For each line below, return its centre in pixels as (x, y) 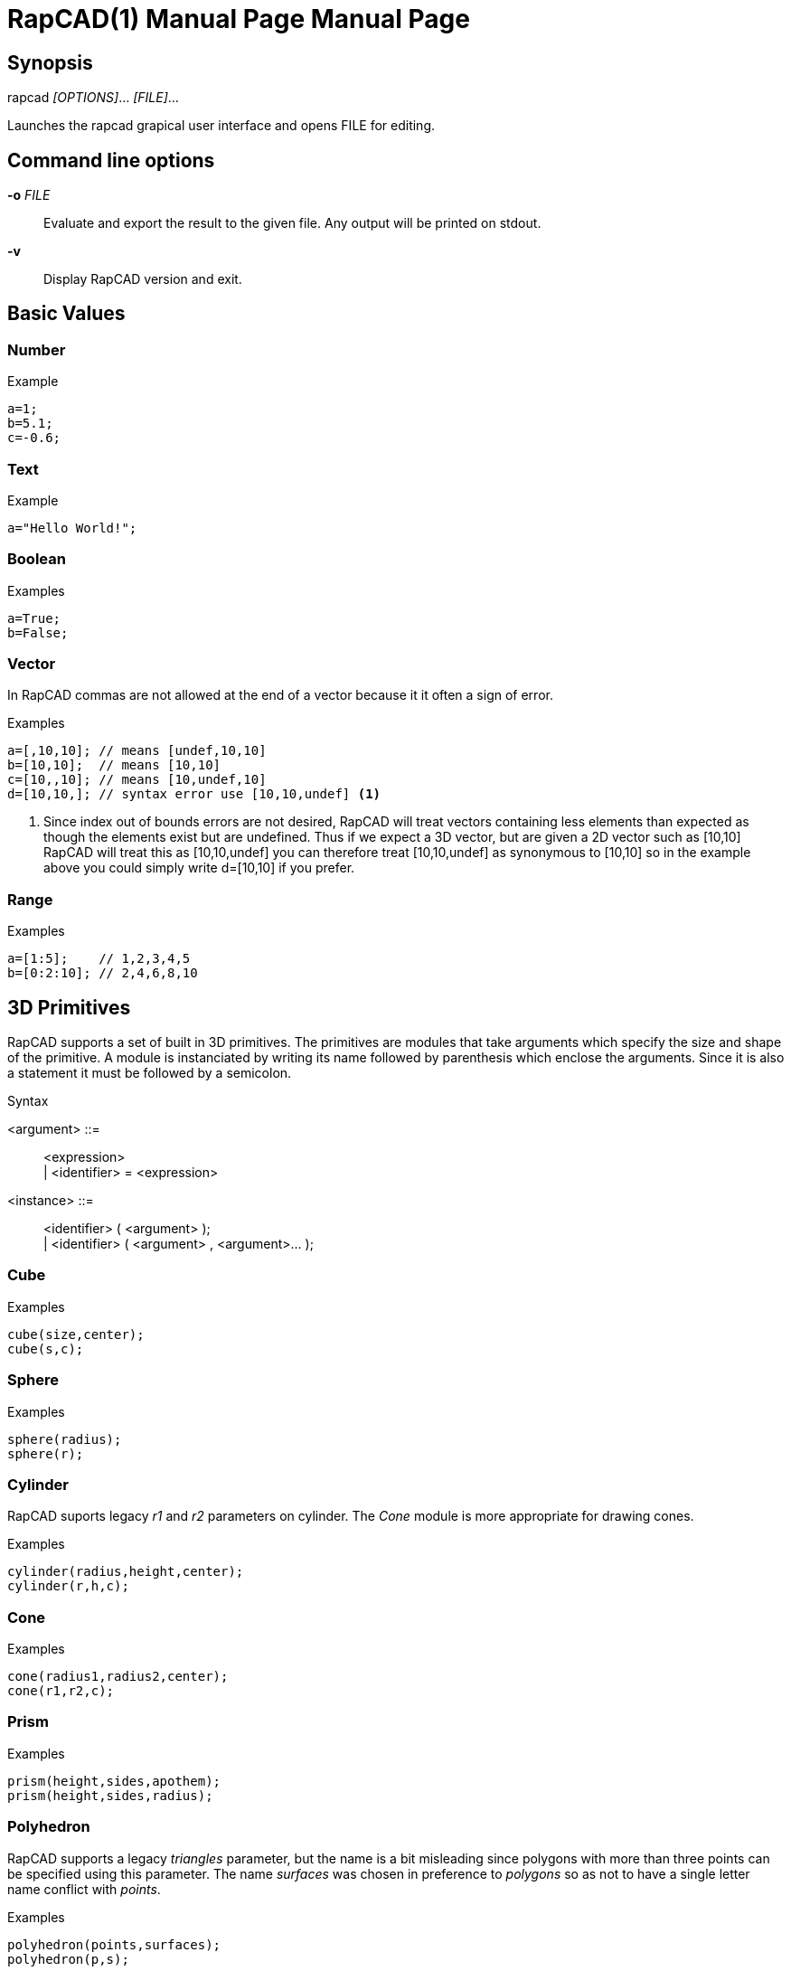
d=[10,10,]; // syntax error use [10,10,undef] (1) (194, 794)
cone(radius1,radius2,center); (118, 1677)
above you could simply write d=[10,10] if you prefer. (199, 868)
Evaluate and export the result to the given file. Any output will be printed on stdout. (292, 223)
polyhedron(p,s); (68, 1959)
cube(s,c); (46, 1349)
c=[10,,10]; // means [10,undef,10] (137, 780)
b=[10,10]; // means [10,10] (114, 765)
